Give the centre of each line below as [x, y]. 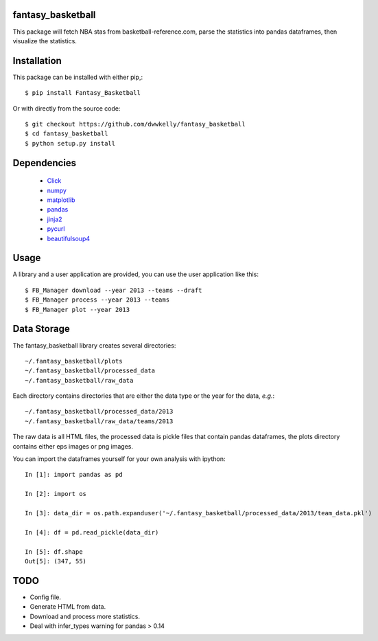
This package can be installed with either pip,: [78, 77]
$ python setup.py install [70, 143]
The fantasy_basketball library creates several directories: [94, 345]
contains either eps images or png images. [73, 446]
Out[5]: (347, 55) [56, 561]
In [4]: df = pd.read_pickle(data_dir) [92, 532]
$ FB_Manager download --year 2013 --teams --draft [114, 290]
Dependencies [45, 162]
